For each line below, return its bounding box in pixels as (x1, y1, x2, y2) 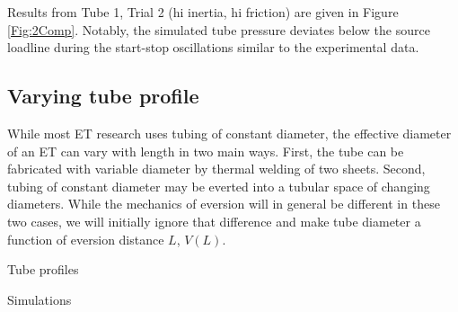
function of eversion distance (7, 229, 164, 248)
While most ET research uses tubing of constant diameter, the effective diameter (7, 123, 452, 142)
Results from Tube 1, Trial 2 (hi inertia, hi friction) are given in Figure (7, 3, 399, 21)
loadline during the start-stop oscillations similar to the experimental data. (7, 38, 419, 57)
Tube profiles (7, 260, 79, 279)
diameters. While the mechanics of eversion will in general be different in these (7, 194, 440, 213)
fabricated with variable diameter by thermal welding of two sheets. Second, (7, 159, 426, 178)
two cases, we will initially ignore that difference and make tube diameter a (7, 211, 421, 230)
